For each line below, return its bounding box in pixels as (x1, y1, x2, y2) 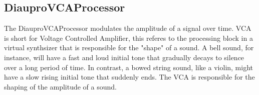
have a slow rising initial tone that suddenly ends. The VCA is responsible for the (4, 72, 255, 82)
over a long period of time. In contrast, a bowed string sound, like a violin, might (4, 62, 253, 72)
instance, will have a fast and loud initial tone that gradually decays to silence (4, 52, 244, 62)
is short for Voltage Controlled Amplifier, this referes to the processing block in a (4, 32, 253, 43)
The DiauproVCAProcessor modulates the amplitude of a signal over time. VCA (4, 23, 251, 33)
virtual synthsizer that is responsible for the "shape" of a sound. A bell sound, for (4, 42, 254, 53)
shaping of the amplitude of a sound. (4, 81, 117, 92)
